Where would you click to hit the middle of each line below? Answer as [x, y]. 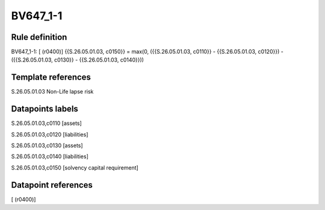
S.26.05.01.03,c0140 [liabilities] [50, 156]
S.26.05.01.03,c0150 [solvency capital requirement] [75, 167]
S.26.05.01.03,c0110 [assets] [47, 123]
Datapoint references [52, 185]
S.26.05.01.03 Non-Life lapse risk [52, 92]
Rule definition [39, 37]
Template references [51, 78]
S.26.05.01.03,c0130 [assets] [47, 145]
